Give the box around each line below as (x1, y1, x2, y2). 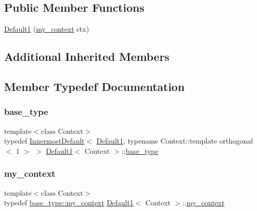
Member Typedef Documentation (4, 78, 185, 94)
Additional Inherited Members (4, 49, 169, 64)
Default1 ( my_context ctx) (4, 24, 89, 34)
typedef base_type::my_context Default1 (4, 197, 134, 208)
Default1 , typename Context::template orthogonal (96, 135, 253, 146)
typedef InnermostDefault (4, 135, 85, 146)
